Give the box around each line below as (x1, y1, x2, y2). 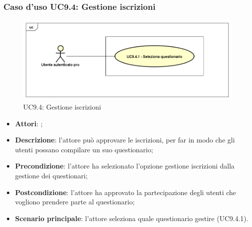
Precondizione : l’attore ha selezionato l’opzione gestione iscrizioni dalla (15, 161, 235, 171)
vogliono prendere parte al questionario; (15, 197, 135, 207)
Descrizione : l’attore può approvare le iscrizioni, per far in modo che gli (15, 135, 235, 145)
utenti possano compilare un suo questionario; (15, 144, 153, 154)
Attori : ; (15, 118, 43, 128)
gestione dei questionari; (15, 170, 88, 181)
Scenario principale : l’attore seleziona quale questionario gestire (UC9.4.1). (15, 213, 249, 223)
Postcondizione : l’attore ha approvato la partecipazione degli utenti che (15, 187, 236, 197)
